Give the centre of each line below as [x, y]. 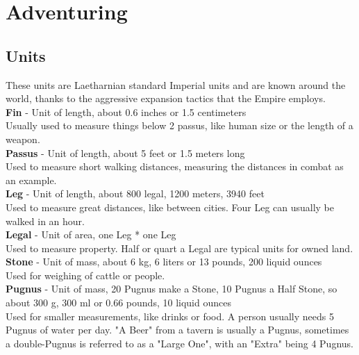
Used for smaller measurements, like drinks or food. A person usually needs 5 [170, 316]
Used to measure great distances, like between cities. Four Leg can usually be [170, 207]
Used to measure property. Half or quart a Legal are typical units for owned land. [179, 248]
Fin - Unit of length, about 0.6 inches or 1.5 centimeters [126, 112]
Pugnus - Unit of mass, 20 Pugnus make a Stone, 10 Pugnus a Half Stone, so [172, 289]
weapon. [23, 139]
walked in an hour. [45, 221]
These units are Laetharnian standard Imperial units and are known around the [176, 84]
